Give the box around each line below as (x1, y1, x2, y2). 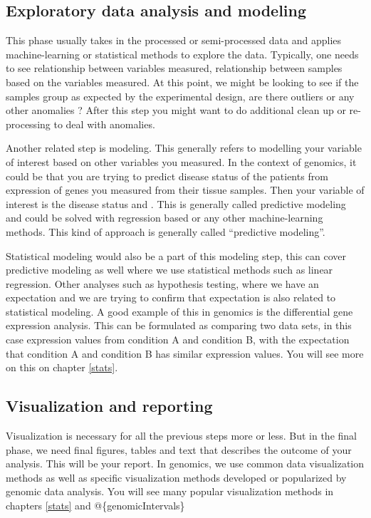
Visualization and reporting (6, 395, 213, 417)
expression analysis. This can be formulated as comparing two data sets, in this (6, 318, 352, 333)
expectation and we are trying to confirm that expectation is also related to (6, 290, 336, 305)
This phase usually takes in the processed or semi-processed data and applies (6, 33, 342, 48)
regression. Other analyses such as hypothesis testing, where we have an (6, 276, 319, 291)
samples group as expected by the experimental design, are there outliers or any (6, 88, 355, 103)
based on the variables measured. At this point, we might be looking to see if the (6, 74, 359, 89)
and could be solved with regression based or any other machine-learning (6, 210, 323, 225)
